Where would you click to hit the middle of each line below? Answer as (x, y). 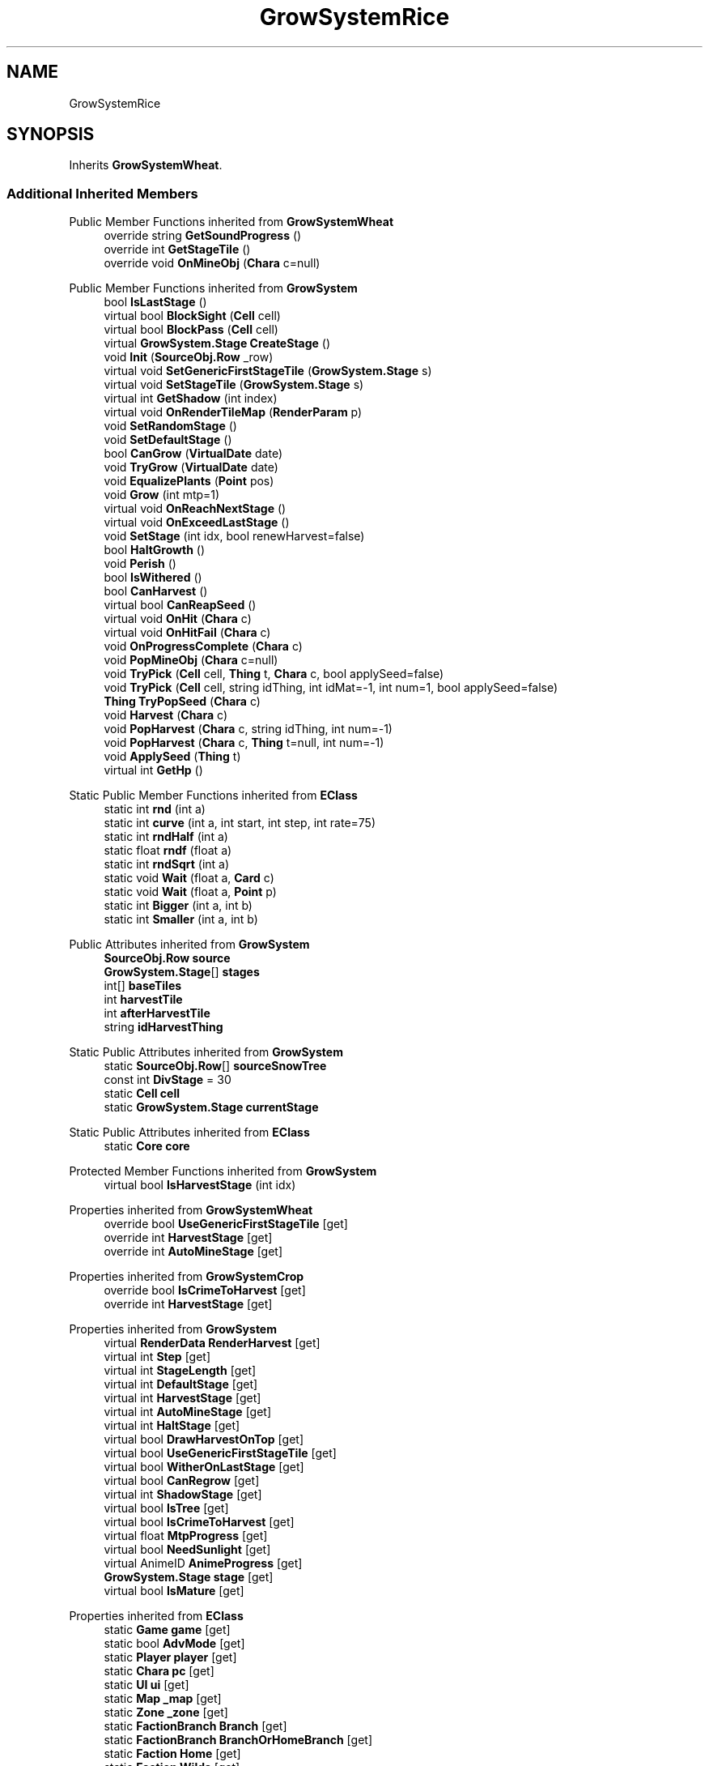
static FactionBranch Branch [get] (195, 1726)
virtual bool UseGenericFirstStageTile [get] (220, 1453)
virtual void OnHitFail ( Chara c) (187, 633)
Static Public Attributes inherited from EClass (189, 1133)
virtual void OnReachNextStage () (195, 509)
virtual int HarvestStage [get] (183, 1398)
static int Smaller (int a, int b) (181, 919)
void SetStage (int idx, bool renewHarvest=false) (234, 536)
